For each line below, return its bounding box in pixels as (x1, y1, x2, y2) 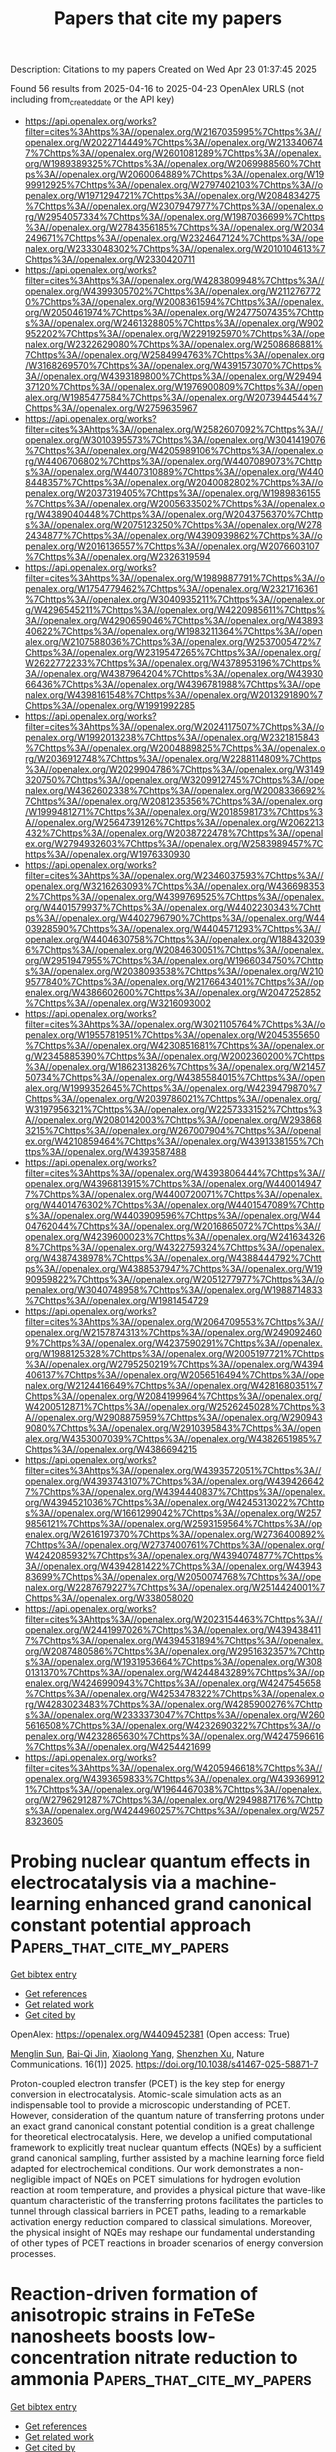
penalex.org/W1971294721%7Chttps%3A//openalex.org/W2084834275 (24, 189, 321, 201)
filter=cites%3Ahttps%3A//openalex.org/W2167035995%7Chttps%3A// (24, 125, 322, 137)
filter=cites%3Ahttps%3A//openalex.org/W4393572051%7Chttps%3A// (24, 1464, 322, 1476)
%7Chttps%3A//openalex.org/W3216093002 (24, 997, 212, 1009)
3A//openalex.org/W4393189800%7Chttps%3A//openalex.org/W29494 (24, 370, 323, 382)
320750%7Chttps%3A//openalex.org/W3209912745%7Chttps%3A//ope (24, 773, 325, 786)
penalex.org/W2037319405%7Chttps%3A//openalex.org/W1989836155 (24, 487, 322, 499)
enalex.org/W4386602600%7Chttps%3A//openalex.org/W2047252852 (24, 986, 322, 998)
